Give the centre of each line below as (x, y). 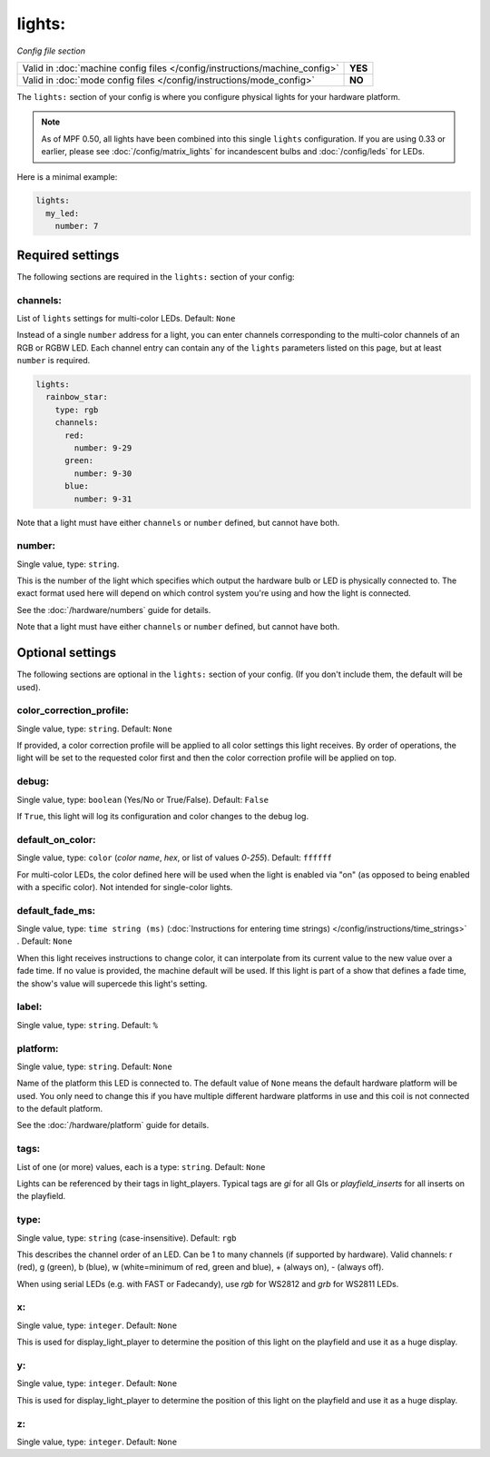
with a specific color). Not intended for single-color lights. (125, 887)
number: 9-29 (103, 448)
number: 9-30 (103, 473)
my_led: (63, 213)
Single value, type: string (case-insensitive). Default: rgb (127, 1238)
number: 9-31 (103, 499)
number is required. (54, 361)
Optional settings (67, 653)
